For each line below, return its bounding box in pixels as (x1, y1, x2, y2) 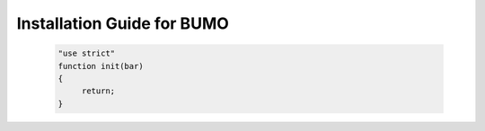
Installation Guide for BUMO (16, 13, 229, 33)
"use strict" (57, 48, 116, 58)
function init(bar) (57, 61, 144, 71)
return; (81, 86, 116, 96)
